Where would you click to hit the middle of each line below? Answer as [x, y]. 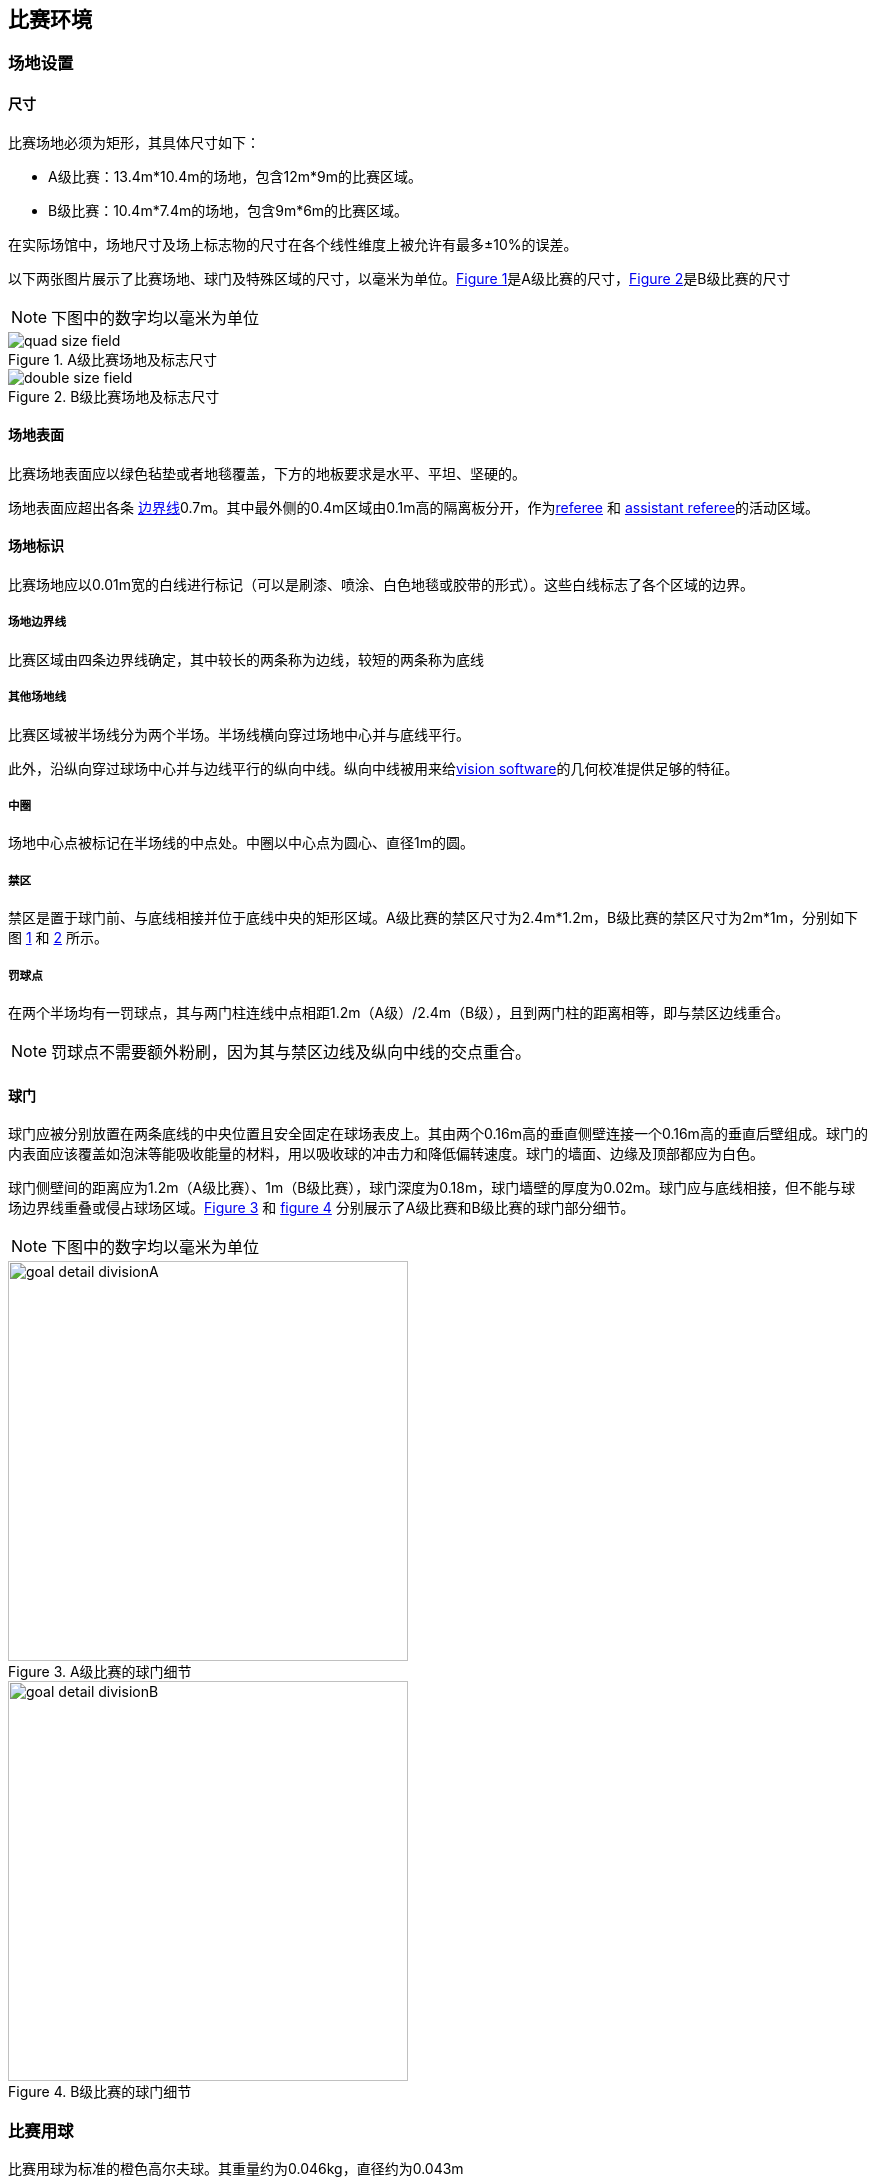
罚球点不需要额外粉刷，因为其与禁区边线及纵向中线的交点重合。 [291, 1051]
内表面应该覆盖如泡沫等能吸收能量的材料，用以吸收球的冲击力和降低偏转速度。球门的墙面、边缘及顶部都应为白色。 [386, 1154]
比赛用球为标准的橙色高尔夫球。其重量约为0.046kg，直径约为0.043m [236, 2168]
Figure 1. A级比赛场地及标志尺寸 [112, 359]
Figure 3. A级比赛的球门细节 [100, 1672]
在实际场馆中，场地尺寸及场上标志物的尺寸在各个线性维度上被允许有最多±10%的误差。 [293, 244]
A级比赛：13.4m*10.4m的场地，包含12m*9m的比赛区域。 [235, 176]
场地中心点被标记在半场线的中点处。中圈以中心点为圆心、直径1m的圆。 [241, 843]
